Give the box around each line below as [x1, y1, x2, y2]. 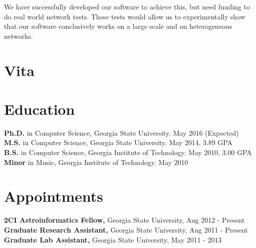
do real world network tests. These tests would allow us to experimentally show [4, 11, 246, 21]
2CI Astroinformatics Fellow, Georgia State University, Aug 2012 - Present [4, 215, 245, 225]
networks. [4, 30, 33, 41]
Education [4, 98, 75, 119]
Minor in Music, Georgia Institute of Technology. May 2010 [4, 157, 188, 167]
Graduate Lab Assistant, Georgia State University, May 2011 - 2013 [4, 234, 222, 245]
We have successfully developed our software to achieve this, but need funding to [4, 1, 250, 11]
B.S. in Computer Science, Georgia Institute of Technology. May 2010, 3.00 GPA [4, 147, 252, 158]
